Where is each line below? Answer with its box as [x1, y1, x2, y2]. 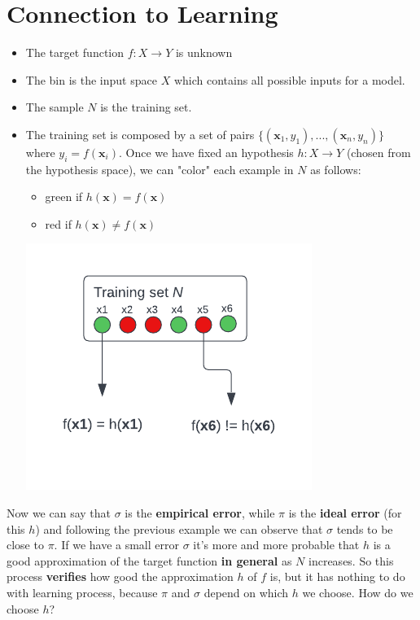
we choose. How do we [302, 584, 413, 601]
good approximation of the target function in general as [7, 552, 292, 569]
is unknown [175, 44, 233, 61]
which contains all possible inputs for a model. [173, 71, 405, 88]
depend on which [203, 584, 289, 601]
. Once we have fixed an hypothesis [119, 143, 294, 160]
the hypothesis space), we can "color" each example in [25, 160, 294, 177]
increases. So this [308, 552, 394, 569]
